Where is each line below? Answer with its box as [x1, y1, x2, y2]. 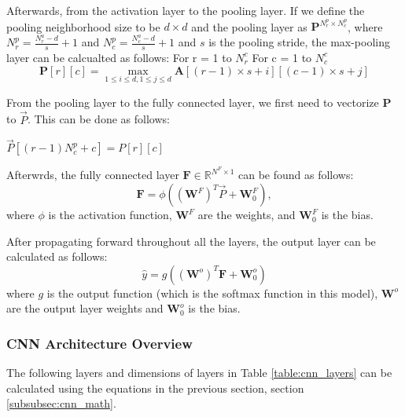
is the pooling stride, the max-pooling [208, 34, 390, 50]
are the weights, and [197, 207, 296, 223]
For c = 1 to [252, 49, 312, 65]
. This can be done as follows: [27, 111, 170, 127]
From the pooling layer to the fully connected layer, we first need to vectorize [6, 93, 379, 110]
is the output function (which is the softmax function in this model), [46, 284, 378, 301]
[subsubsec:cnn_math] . [6, 395, 116, 412]
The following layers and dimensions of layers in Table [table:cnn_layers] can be [6, 364, 392, 381]
